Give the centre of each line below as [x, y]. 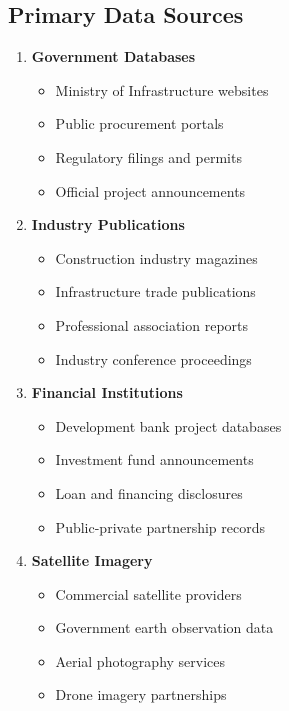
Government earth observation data [164, 627]
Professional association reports [152, 324]
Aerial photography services [140, 660]
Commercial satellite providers [148, 593]
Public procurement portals [139, 123]
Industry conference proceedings [153, 358]
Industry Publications [108, 224]
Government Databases [113, 56]
